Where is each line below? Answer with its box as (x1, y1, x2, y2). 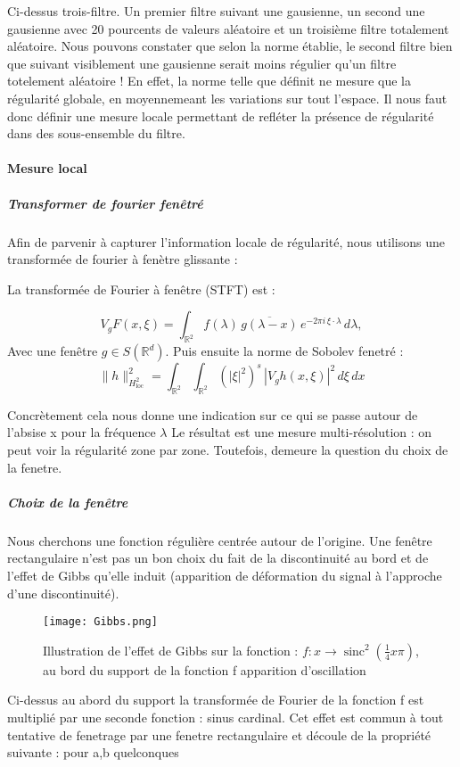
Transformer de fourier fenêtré (7, 194, 203, 212)
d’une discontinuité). (7, 583, 119, 602)
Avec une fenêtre (7, 342, 98, 360)
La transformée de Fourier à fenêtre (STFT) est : (7, 279, 275, 298)
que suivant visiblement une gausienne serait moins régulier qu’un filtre (7, 54, 397, 72)
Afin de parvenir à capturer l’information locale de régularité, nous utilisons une (7, 232, 445, 251)
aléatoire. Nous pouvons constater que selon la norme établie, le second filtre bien (7, 37, 453, 55)
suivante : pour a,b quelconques (7, 743, 179, 762)
